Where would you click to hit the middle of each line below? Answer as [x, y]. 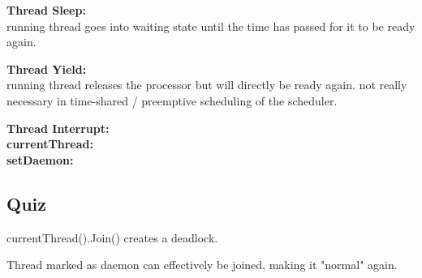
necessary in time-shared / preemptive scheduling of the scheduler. [172, 100]
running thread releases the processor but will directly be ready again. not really [207, 85]
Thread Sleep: [46, 10]
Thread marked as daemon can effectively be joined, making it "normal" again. [202, 265]
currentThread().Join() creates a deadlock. [112, 237]
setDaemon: [40, 159]
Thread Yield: [47, 68]
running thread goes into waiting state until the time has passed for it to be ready [211, 26]
